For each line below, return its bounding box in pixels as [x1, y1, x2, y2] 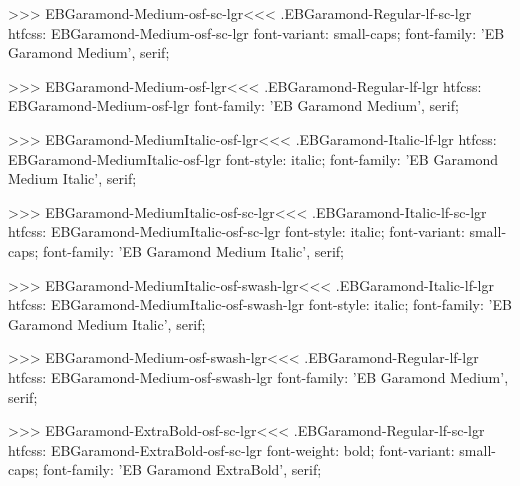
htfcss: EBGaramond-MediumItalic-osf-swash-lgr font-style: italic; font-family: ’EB [8, 294, 512, 315]
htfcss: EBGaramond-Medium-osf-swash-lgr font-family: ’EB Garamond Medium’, [8, 366, 509, 387]
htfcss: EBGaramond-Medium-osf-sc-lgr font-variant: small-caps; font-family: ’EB [8, 22, 505, 43]
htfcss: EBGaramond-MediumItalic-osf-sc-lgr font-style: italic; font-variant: [8, 221, 465, 242]
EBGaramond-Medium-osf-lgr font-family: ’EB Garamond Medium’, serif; [8, 95, 459, 116]
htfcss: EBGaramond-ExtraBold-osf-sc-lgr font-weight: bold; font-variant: [8, 439, 455, 460]
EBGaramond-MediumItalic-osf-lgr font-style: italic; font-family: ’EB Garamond [8, 148, 499, 169]
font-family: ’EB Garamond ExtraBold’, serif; [43, 459, 322, 480]
